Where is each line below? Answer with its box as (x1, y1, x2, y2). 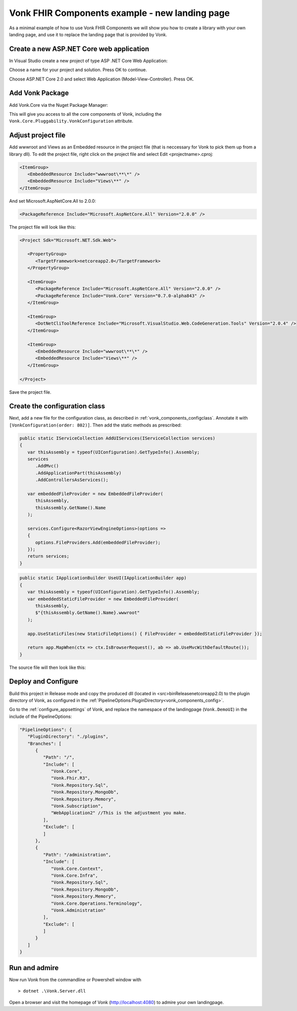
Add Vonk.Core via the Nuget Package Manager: (9, 102, 108, 108)
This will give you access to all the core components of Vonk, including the (9, 111, 162, 117)
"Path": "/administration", (43, 852, 111, 858)
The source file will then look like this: (9, 664, 86, 670)
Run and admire (9, 963, 59, 972)
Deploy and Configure (9, 677, 79, 686)
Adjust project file (9, 131, 66, 140)
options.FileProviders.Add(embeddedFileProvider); (35, 539, 161, 545)
